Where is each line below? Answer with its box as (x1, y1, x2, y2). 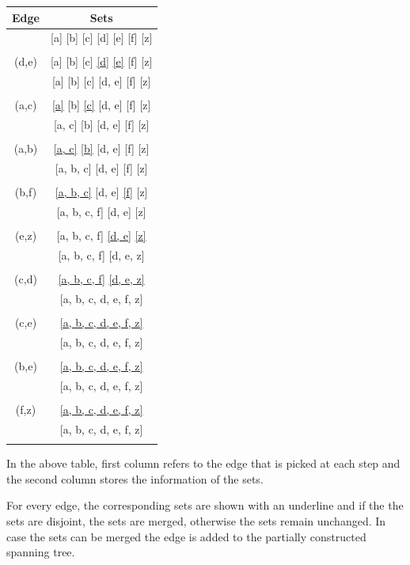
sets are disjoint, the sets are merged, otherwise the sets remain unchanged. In (6, 512, 386, 529)
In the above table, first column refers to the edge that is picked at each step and (6, 455, 401, 472)
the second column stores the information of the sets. (6, 470, 264, 487)
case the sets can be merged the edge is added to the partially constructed (6, 528, 366, 544)
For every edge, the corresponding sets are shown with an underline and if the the (6, 497, 404, 514)
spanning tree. (6, 544, 75, 560)
